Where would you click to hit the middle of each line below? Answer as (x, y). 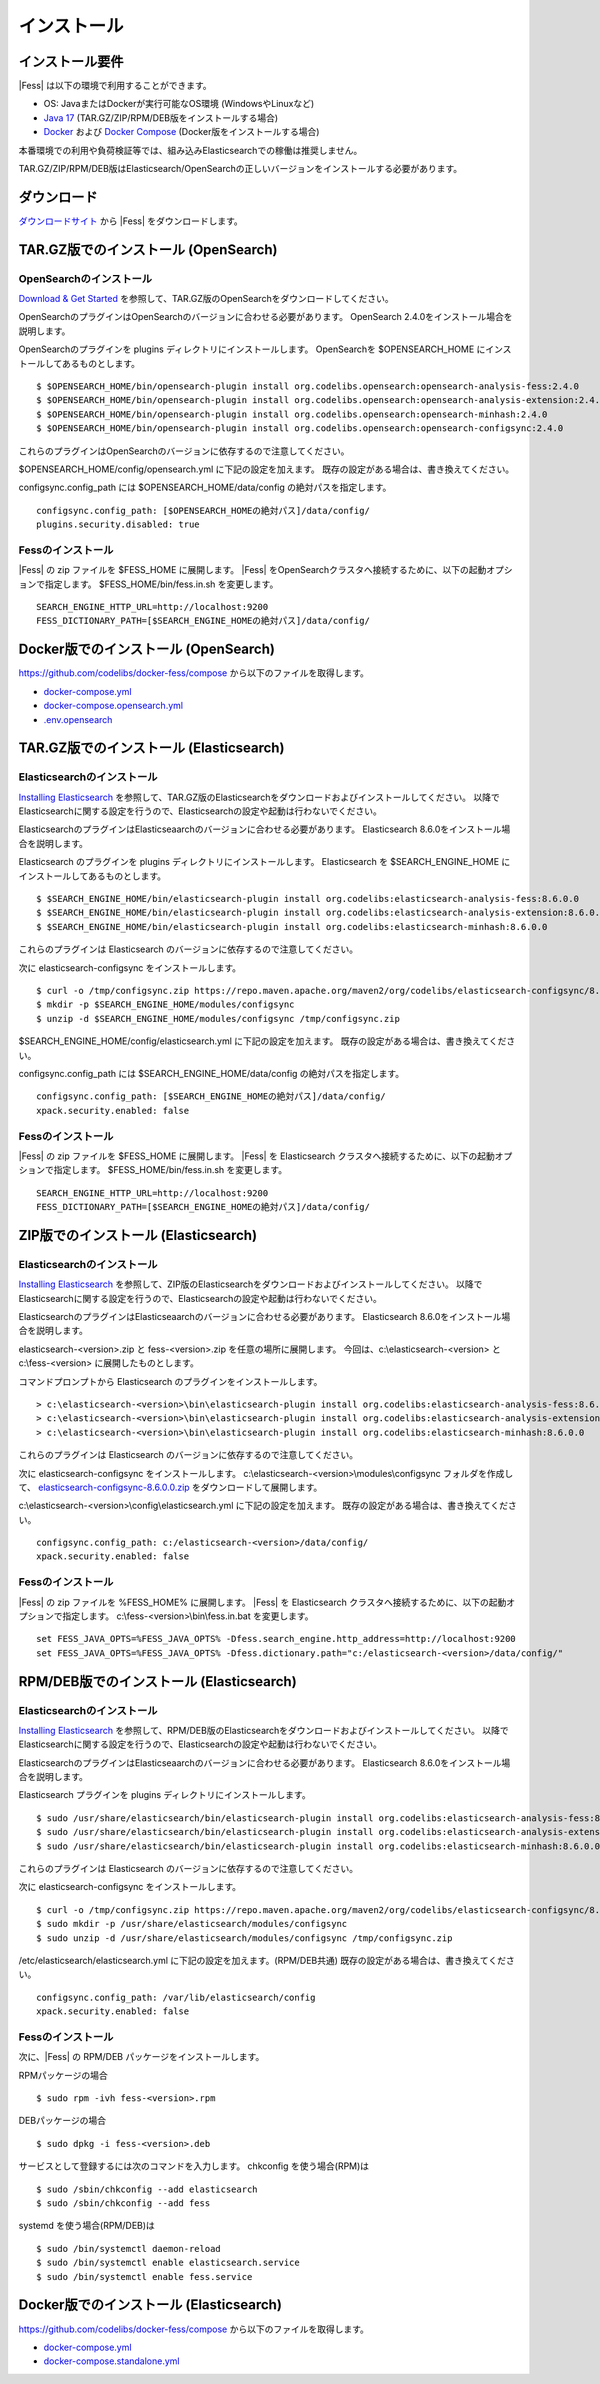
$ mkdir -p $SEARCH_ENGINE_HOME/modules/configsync (165, 1004)
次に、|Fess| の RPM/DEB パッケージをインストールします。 (141, 2057)
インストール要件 (71, 61)
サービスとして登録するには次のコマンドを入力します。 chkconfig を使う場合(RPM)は (194, 2166)
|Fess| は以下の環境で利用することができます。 (115, 86)
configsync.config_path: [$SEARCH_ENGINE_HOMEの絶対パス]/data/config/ (211, 1096)
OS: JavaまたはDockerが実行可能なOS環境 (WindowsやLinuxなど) (179, 104)
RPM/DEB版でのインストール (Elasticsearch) (157, 1681)
